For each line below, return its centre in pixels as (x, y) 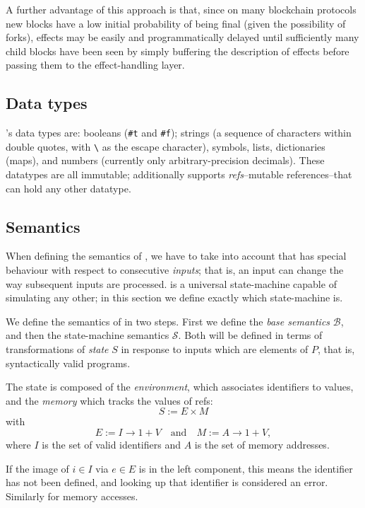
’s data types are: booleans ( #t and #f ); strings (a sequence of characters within (179, 133)
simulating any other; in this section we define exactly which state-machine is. (174, 298)
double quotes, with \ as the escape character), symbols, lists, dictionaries (166, 146)
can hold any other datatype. (68, 188)
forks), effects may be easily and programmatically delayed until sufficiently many (182, 37)
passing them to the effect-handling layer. (95, 65)
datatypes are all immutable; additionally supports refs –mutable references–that (179, 174)
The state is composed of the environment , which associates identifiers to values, (180, 387)
